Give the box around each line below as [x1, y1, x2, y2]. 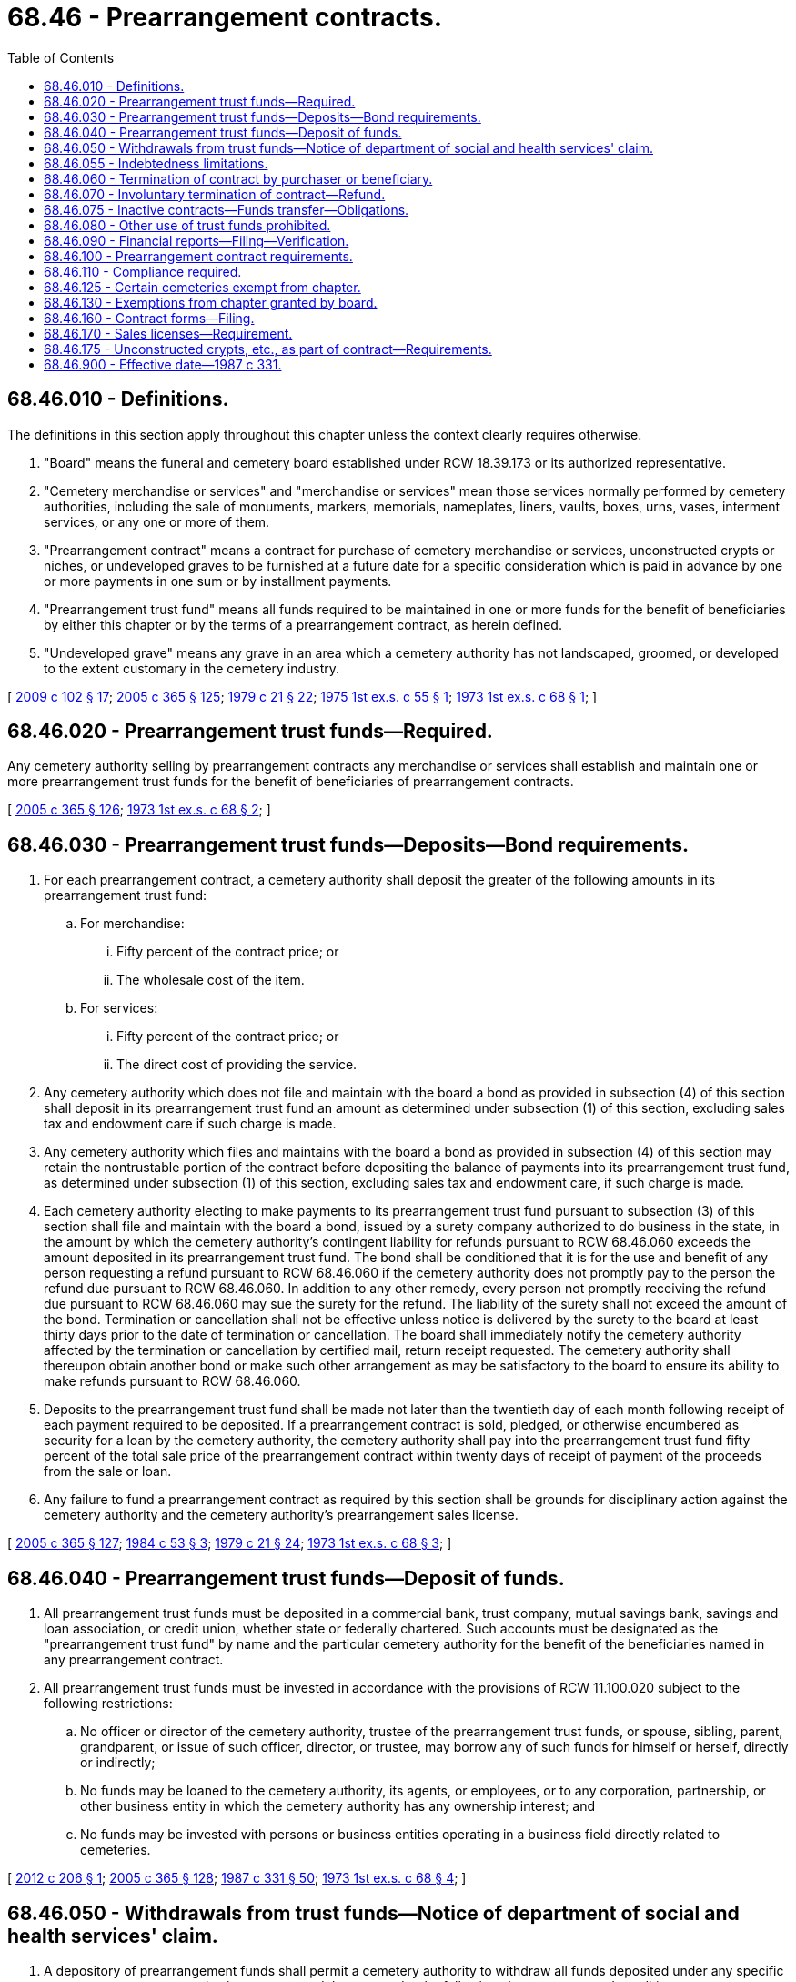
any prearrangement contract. [44, 1652, 224, 1668]
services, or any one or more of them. [44, 513, 270, 530]
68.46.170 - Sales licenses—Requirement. [44, 325, 293, 341]
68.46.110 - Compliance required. [44, 263, 242, 279]
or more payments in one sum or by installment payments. [44, 572, 392, 589]
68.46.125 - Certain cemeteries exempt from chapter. [44, 278, 361, 295]
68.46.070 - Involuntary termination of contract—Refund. [44, 186, 386, 202]
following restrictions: [44, 1695, 173, 1712]
